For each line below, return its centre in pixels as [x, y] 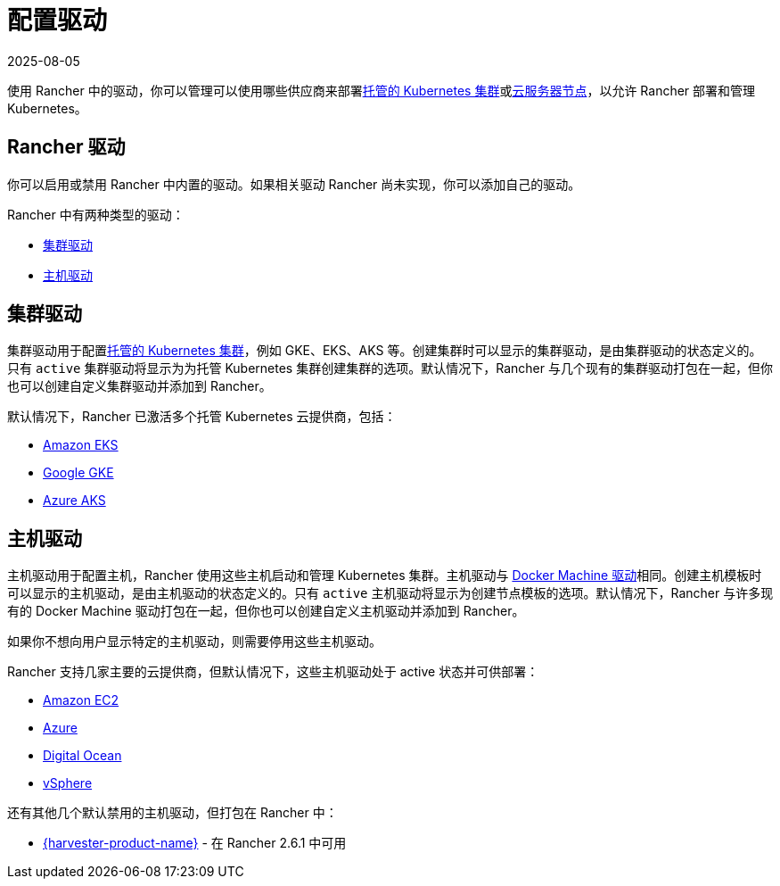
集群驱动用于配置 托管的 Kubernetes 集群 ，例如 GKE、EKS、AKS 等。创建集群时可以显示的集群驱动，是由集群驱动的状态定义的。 [385, 351]
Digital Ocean [82, 756]
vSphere [68, 783]
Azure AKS [74, 501]
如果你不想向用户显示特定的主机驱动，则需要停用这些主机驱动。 [194, 642]
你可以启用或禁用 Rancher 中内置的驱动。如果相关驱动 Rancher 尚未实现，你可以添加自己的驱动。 [294, 184]
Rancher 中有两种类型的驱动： [96, 214]
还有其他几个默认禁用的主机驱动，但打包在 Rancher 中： [172, 813]
